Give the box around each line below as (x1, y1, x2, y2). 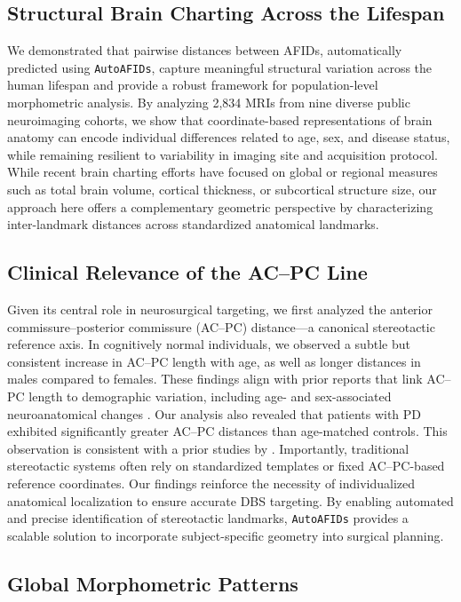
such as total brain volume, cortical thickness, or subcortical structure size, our (7, 180, 437, 199)
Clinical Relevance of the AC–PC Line (7, 258, 368, 286)
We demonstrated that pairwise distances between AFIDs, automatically (7, 41, 402, 59)
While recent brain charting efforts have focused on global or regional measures (7, 162, 438, 181)
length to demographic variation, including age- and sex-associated (28, 386, 392, 405)
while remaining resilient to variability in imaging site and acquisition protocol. (7, 145, 438, 163)
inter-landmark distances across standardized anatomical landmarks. (7, 215, 379, 234)
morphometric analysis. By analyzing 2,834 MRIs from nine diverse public (7, 93, 410, 112)
